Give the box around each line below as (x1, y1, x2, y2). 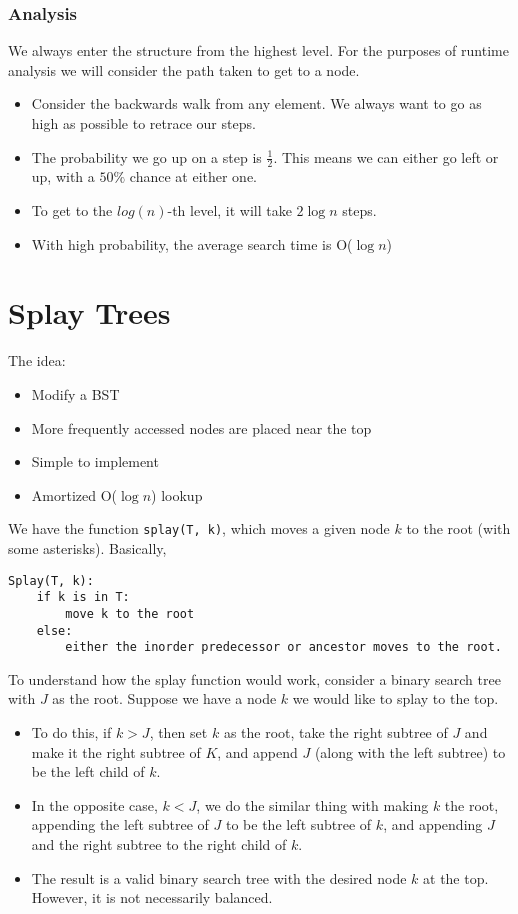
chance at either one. (129, 166, 258, 187)
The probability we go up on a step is (31, 146, 262, 167)
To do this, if (31, 722, 112, 743)
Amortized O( (31, 484, 118, 505)
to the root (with (406, 518, 511, 539)
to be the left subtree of (225, 814, 372, 835)
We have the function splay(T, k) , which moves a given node (8, 518, 390, 539)
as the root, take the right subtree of (223, 722, 448, 743)
